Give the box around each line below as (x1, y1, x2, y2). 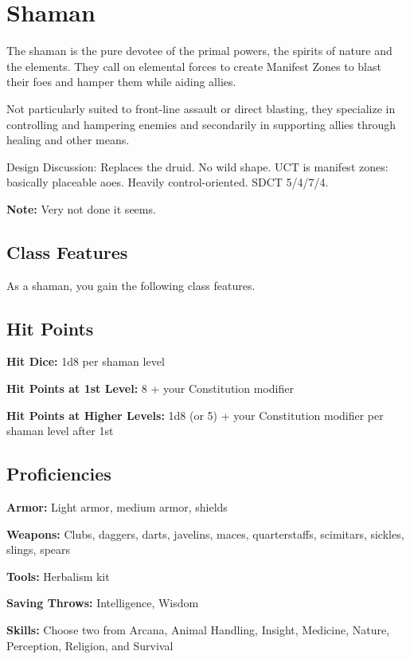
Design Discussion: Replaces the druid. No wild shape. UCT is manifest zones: (6, 158, 389, 175)
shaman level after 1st (6, 422, 114, 439)
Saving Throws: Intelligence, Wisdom (6, 594, 199, 611)
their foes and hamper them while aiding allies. (6, 73, 236, 90)
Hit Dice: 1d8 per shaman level (6, 353, 165, 370)
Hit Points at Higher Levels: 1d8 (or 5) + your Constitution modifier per (6, 406, 384, 423)
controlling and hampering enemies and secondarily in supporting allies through (6, 116, 396, 132)
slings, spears (6, 541, 71, 558)
